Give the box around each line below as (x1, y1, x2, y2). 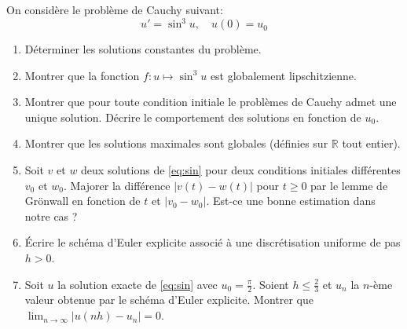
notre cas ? (24, 207, 78, 224)
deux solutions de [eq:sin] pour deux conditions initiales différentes (81, 162, 401, 178)
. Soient (252, 276, 289, 292)
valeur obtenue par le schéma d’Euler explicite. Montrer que (24, 291, 313, 308)
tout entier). (342, 135, 401, 152)
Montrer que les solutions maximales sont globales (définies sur (24, 135, 328, 152)
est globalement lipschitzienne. (210, 67, 357, 83)
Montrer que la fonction (24, 67, 140, 83)
